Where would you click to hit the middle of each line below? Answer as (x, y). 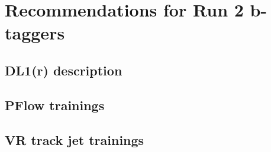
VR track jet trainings (75, 139)
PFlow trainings (55, 105)
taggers (35, 33)
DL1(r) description (64, 70)
